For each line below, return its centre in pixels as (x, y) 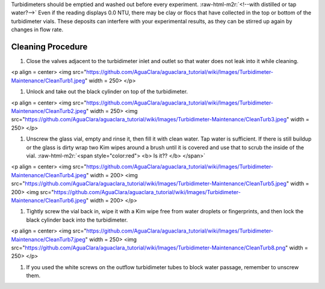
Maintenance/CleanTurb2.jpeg (49, 111)
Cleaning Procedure (49, 47)
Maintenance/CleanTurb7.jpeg (48, 239)
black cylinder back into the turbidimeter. (77, 220)
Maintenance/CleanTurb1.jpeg (48, 81)
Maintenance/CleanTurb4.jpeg (49, 175)
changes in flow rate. (37, 29)
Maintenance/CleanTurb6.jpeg (49, 200)
